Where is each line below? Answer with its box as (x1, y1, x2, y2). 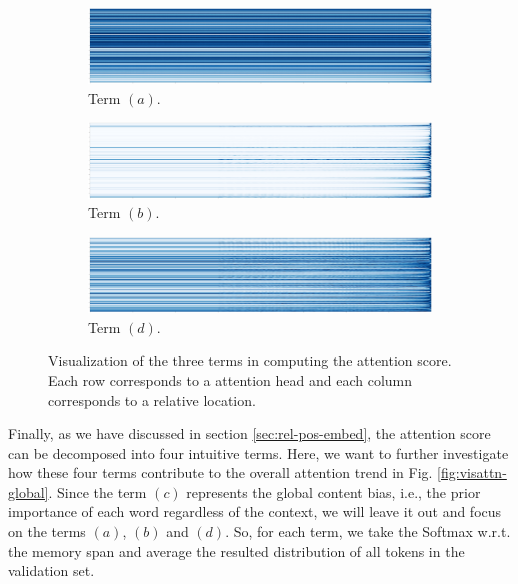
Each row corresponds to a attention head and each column (48, 369, 413, 390)
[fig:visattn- (437, 462, 507, 483)
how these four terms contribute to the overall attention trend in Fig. (8, 462, 433, 483)
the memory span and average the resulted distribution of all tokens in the (8, 540, 465, 561)
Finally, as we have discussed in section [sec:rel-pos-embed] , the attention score (8, 423, 491, 444)
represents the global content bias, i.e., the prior (186, 481, 481, 502)
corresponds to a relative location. (48, 389, 256, 410)
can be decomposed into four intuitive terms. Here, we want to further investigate (8, 442, 509, 463)
